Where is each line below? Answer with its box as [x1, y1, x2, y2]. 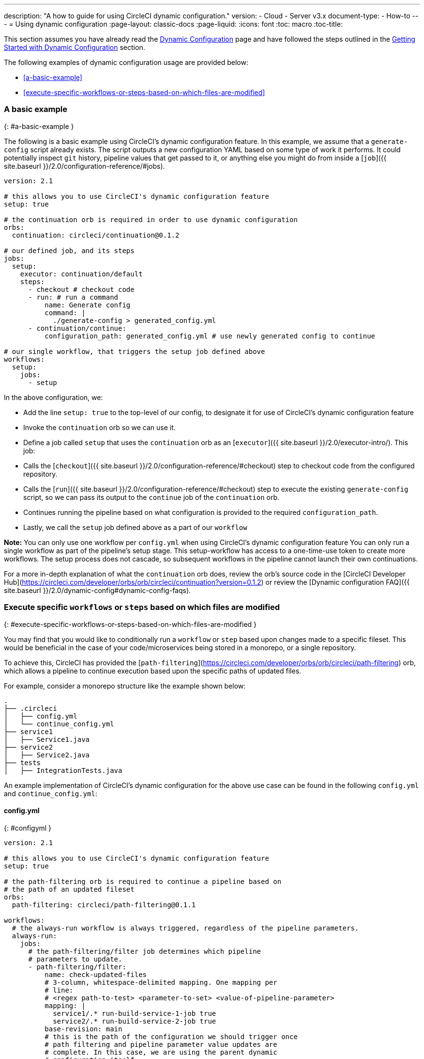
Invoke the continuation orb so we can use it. [23, 423, 176, 432]
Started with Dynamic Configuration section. [4, 43, 145, 51]
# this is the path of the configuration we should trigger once [45, 1032, 298, 1041]
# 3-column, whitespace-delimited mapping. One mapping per [45, 978, 277, 986]
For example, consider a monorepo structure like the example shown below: [4, 681, 246, 690]
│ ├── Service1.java [4, 735, 90, 743]
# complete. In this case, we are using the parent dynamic [45, 1048, 277, 1056]
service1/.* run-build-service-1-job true [53, 1009, 216, 1017]
